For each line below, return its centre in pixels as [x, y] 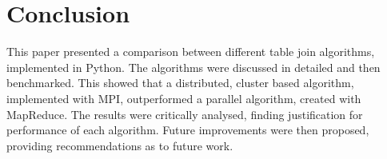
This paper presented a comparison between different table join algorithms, [191, 52]
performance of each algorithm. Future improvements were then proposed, [188, 130]
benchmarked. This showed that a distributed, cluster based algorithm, [180, 83]
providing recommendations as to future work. [120, 145]
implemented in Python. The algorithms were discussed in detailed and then [193, 67]
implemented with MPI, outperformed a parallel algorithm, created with [184, 98]
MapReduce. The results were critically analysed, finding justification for [185, 114]
